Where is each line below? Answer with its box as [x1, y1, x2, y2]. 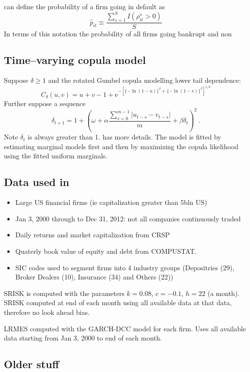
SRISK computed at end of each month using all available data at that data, [4, 297, 232, 308]
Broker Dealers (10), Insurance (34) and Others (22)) [15, 272, 173, 282]
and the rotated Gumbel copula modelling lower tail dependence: [48, 75, 241, 85]
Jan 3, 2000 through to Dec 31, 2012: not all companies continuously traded [15, 213, 241, 223]
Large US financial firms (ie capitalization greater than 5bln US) [15, 197, 207, 207]
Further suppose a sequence [4, 98, 86, 108]
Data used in [4, 174, 70, 189]
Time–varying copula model [4, 52, 146, 67]
